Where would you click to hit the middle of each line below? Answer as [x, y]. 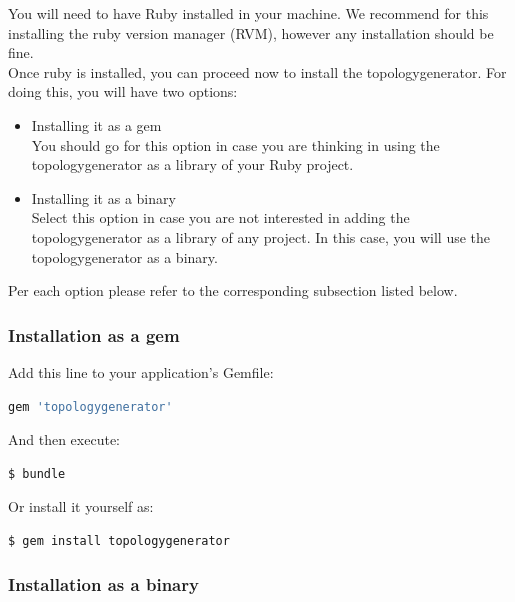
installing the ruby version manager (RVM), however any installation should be [251, 32]
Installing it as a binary [103, 197]
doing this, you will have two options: [123, 91]
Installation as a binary [103, 584]
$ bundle [37, 473]
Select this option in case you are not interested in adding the [220, 217]
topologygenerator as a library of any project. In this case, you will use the [261, 236]
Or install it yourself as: [81, 506]
